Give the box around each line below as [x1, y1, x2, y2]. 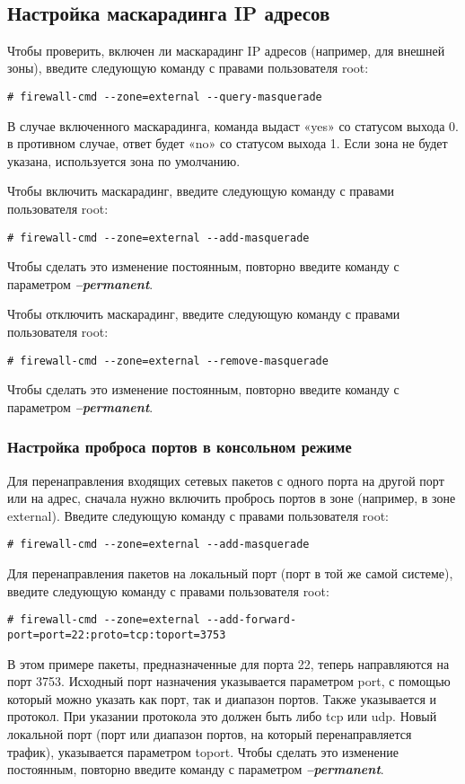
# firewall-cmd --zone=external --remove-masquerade [7, 354, 329, 367]
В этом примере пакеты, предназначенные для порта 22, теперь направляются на [7, 654, 450, 673]
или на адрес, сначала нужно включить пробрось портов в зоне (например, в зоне [7, 489, 456, 507]
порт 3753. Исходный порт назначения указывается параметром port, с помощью [7, 672, 451, 691]
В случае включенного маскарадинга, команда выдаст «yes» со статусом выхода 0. [7, 116, 459, 135]
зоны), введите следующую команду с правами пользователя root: [7, 58, 369, 77]
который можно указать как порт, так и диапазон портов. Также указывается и [7, 689, 437, 708]
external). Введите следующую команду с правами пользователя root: [7, 506, 390, 524]
